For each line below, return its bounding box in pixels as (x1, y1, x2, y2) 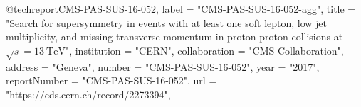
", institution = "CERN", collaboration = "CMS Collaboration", (65, 43, 344, 57)
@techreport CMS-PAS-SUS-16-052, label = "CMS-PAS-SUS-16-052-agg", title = (6, 1, 356, 16)
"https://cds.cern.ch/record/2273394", (6, 86, 171, 101)
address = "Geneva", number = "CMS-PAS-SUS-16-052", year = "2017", (6, 59, 320, 74)
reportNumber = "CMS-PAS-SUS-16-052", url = (6, 73, 217, 88)
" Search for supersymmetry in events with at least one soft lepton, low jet (6, 15, 328, 30)
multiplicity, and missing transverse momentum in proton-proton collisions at (6, 29, 343, 44)
